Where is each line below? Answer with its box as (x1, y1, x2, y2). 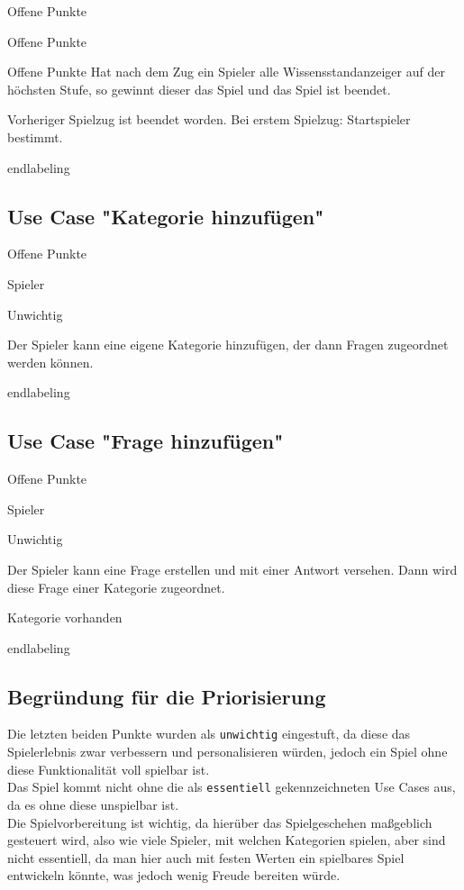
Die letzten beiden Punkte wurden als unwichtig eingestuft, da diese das (7, 724, 411, 743)
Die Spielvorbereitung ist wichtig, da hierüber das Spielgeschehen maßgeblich (7, 813, 432, 831)
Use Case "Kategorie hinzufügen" (7, 202, 324, 230)
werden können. (7, 352, 94, 371)
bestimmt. (7, 127, 63, 146)
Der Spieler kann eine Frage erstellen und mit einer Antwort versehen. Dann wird (7, 559, 458, 578)
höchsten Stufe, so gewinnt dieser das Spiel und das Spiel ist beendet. (7, 79, 391, 98)
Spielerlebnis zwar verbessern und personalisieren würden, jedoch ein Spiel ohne (7, 742, 448, 761)
